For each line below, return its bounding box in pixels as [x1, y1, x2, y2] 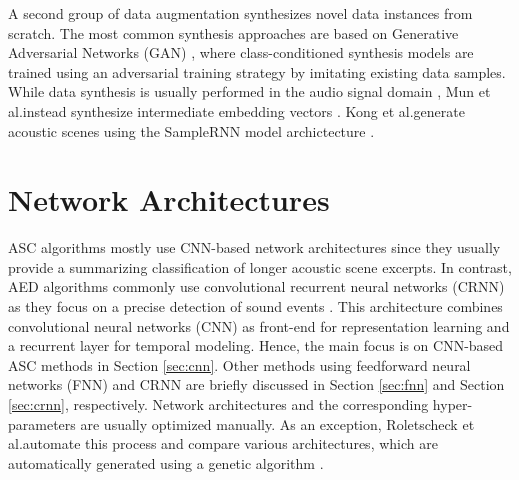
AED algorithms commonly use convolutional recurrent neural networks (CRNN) [8, 276, 505, 297]
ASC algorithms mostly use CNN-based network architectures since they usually [8, 237, 501, 258]
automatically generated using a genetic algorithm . [8, 452, 324, 473]
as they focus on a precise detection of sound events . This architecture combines [8, 296, 503, 317]
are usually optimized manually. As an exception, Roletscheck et [80, 413, 475, 434]
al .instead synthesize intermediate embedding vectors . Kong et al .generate [8, 100, 465, 121]
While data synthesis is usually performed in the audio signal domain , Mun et [8, 81, 491, 102]
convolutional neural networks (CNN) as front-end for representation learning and [8, 315, 510, 336]
